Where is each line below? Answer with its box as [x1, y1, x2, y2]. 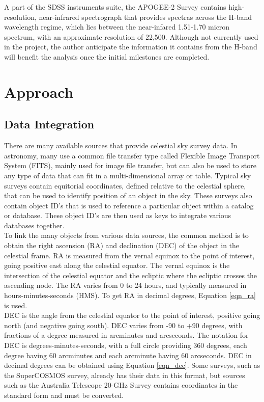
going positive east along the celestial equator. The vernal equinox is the [4, 260, 230, 271]
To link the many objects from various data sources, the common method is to [4, 230, 249, 240]
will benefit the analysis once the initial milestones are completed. [4, 51, 210, 62]
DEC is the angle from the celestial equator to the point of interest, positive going [4, 310, 260, 320]
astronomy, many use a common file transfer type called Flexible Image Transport [4, 150, 260, 160]
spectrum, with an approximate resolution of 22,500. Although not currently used [4, 31, 258, 42]
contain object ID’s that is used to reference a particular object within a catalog [4, 200, 254, 210]
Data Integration [4, 116, 95, 132]
